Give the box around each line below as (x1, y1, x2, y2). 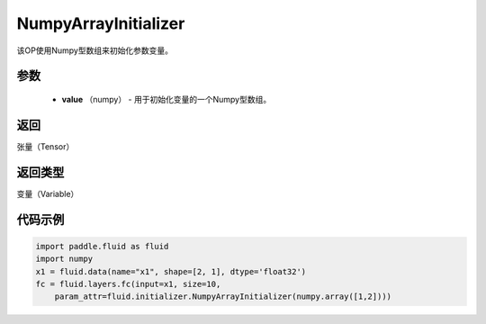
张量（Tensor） (16, 140, 75, 152)
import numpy (35, 254, 94, 265)
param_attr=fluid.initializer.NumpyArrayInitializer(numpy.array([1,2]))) (54, 292, 391, 301)
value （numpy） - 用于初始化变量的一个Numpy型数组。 (61, 94, 272, 104)
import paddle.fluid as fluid (35, 241, 169, 251)
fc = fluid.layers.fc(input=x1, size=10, (35, 279, 221, 289)
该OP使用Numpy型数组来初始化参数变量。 (16, 45, 173, 56)
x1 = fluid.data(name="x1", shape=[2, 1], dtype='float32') (35, 266, 307, 276)
